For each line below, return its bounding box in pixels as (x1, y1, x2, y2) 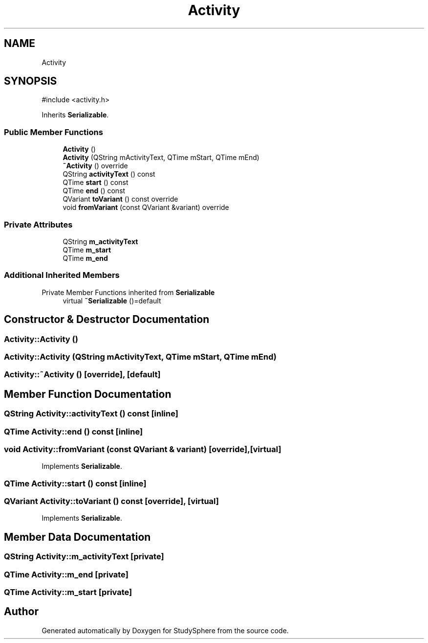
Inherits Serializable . (42, 111, 109, 119)
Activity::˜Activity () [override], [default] (4, 369, 161, 380)
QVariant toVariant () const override (63, 195, 178, 204)
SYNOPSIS (4, 75, 57, 88)
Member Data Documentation (4, 530, 151, 543)
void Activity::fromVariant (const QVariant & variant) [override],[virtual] (4, 444, 281, 454)
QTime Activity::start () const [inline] (4, 478, 147, 488)
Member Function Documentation (4, 388, 171, 400)
